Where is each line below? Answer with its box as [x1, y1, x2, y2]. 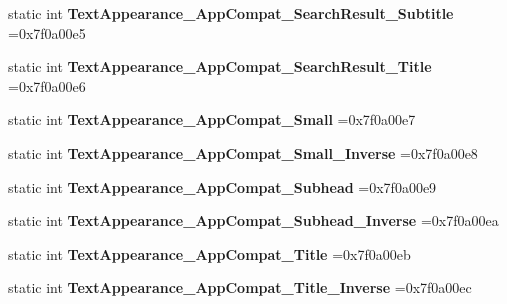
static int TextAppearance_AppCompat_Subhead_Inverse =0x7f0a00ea [8, 210, 499, 231]
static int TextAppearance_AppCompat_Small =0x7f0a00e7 [8, 109, 416, 130]
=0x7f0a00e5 [8, 22, 86, 43]
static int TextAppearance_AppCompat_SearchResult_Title [8, 56, 432, 77]
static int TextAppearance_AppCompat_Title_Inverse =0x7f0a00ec [8, 277, 472, 298]
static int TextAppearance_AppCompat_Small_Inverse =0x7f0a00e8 [8, 142, 478, 163]
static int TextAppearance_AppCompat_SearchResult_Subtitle [8, 3, 454, 23]
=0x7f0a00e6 [8, 75, 86, 96]
